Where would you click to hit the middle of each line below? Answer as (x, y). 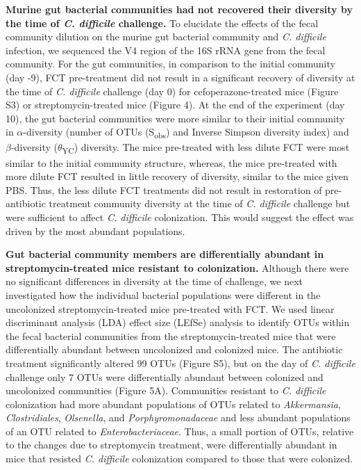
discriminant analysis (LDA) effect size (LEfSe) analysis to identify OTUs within (178, 322)
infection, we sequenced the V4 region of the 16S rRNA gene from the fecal (166, 50)
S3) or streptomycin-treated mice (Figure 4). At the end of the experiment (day (175, 105)
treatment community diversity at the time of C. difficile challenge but (200, 203)
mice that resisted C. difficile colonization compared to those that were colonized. (179, 459)
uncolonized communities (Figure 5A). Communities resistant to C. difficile (166, 390)
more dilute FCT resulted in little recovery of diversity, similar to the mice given (177, 176)
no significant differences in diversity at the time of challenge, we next (154, 281)
